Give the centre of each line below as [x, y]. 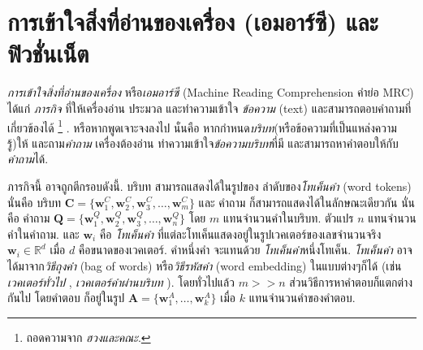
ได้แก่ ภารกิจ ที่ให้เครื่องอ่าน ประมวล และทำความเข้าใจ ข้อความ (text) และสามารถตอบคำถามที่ [209, 108]
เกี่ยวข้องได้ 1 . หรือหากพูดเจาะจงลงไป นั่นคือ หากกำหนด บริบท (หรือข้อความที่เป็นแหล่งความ [202, 126]
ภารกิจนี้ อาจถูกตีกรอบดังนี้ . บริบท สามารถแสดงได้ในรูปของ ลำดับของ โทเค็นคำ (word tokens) [209, 186]
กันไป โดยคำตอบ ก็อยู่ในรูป [66, 298]
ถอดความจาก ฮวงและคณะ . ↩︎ [88, 337]
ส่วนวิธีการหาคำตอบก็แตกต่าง [351, 281]
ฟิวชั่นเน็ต [48, 53]
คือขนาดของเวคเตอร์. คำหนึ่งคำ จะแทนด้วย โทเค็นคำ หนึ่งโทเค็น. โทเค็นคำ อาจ [245, 250]
